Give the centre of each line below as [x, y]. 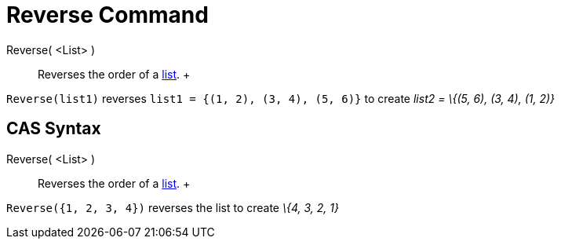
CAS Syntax [54, 129]
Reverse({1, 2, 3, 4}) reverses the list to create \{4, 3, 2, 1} [173, 207]
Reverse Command [107, 15]
